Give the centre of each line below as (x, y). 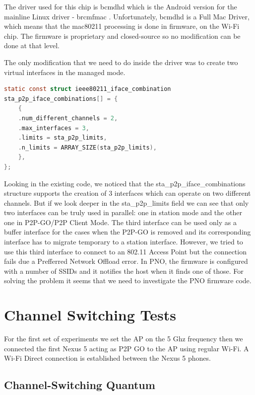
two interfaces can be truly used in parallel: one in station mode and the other (123, 212)
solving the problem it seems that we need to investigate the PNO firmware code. (128, 280)
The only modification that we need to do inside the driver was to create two (121, 62)
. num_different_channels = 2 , (68, 118)
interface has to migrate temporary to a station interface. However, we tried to (124, 242)
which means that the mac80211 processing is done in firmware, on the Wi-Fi (122, 26)
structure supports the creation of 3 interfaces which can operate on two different (127, 193)
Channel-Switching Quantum (80, 385)
